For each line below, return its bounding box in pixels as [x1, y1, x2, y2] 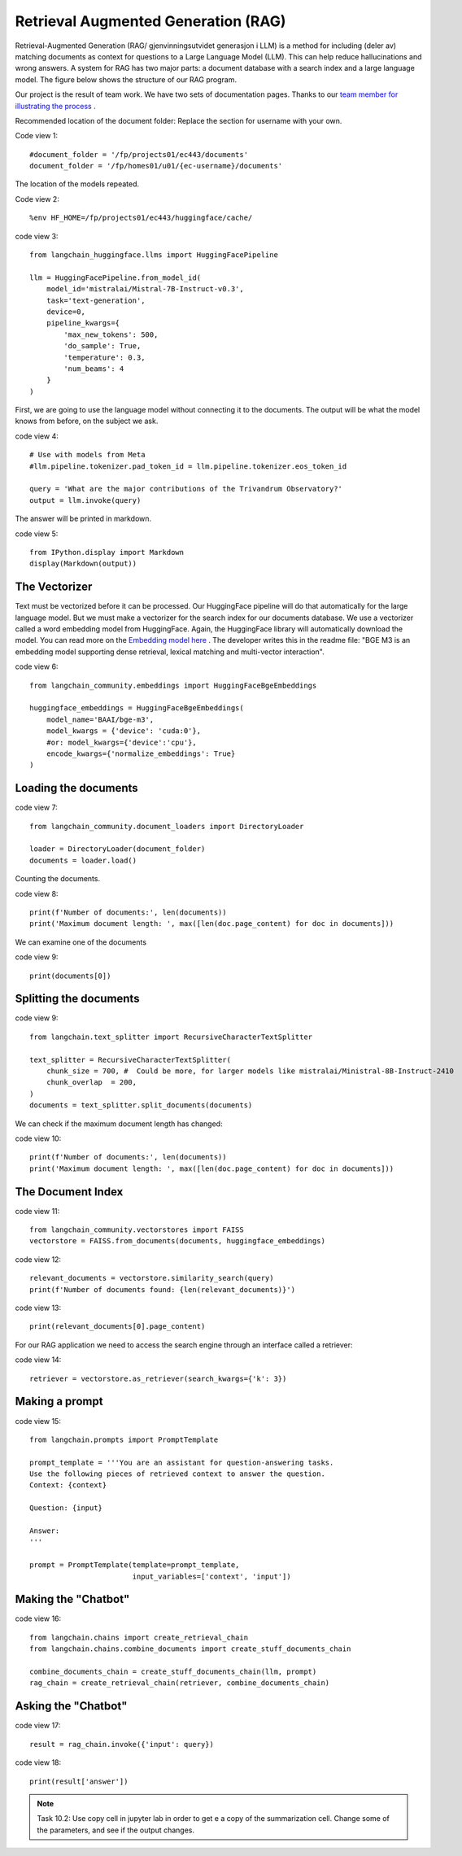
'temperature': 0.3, [63, 352, 146, 362]
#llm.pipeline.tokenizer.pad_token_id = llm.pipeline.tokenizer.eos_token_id [29, 461, 347, 471]
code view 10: [15, 1133, 62, 1143]
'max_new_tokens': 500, [63, 330, 159, 339]
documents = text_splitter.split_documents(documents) [29, 1101, 253, 1110]
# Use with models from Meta [29, 450, 146, 460]
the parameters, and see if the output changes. [37, 1825, 195, 1835]
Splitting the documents [15, 992, 140, 1006]
